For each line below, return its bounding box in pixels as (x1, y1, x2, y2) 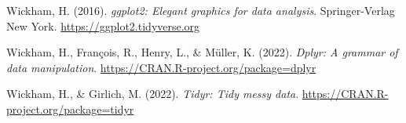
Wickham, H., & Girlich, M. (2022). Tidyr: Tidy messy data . (6, 85, 299, 102)
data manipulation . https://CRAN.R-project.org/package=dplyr (6, 59, 316, 75)
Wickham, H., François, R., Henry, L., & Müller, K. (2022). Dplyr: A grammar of (6, 44, 398, 60)
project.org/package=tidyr (6, 100, 134, 117)
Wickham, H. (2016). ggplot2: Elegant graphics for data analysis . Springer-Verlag (6, 2, 395, 18)
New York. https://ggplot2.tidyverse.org (6, 17, 200, 34)
